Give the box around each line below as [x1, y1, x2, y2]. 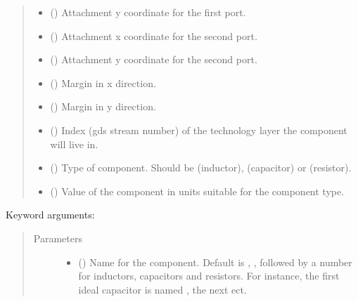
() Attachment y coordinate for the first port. [50, 5, 246, 19]
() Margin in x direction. [50, 75, 156, 90]
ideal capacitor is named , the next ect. [78, 282, 247, 296]
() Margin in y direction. [50, 99, 156, 114]
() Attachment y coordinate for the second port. [50, 52, 257, 67]
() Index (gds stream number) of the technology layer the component [50, 122, 347, 137]
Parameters [33, 230, 82, 245]
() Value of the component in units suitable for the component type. [50, 183, 345, 198]
